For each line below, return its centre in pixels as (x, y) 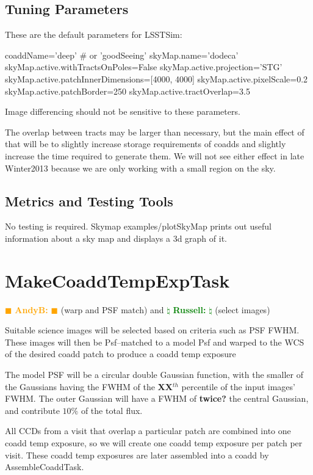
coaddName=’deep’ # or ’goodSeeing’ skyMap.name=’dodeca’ (122, 55)
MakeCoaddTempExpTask (117, 280)
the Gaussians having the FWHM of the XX (89, 386)
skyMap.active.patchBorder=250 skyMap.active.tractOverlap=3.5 (128, 91)
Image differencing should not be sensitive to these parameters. (123, 111)
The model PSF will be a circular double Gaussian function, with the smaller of (154, 375)
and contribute (32, 410)
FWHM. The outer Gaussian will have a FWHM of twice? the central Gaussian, (157, 398)
